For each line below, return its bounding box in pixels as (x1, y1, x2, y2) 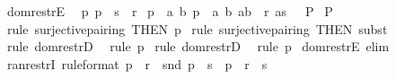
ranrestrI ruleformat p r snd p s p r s (6, 54, 268, 73)
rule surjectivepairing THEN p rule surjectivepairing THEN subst (6, 19, 388, 38)
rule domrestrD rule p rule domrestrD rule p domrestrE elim (6, 37, 390, 56)
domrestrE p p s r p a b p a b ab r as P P (6, 2, 333, 20)
